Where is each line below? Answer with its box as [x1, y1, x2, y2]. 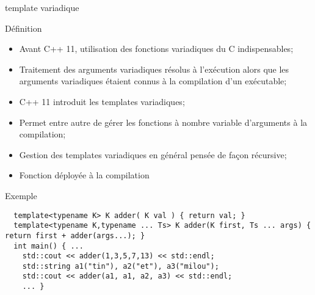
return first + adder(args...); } [5, 231, 145, 240]
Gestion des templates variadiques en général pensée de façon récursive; [19, 148, 287, 161]
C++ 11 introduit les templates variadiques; [19, 95, 185, 107]
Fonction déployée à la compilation [19, 169, 150, 181]
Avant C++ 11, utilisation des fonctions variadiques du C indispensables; [19, 42, 294, 55]
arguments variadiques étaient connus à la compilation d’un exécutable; [19, 75, 287, 87]
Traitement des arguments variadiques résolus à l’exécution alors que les [19, 62, 289, 75]
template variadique [5, 1, 79, 13]
